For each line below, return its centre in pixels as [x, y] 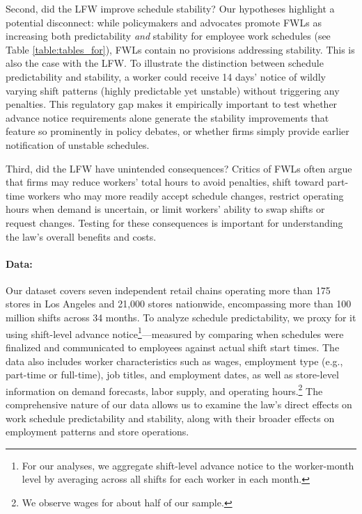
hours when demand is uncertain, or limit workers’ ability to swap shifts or [165, 209]
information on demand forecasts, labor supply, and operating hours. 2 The [164, 389]
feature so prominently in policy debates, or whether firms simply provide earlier [178, 131]
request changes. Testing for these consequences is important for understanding [174, 222]
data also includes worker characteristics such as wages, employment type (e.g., [174, 361]
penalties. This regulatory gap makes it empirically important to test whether [172, 104]
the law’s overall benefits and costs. [81, 236]
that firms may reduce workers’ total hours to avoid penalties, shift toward [165, 182]
